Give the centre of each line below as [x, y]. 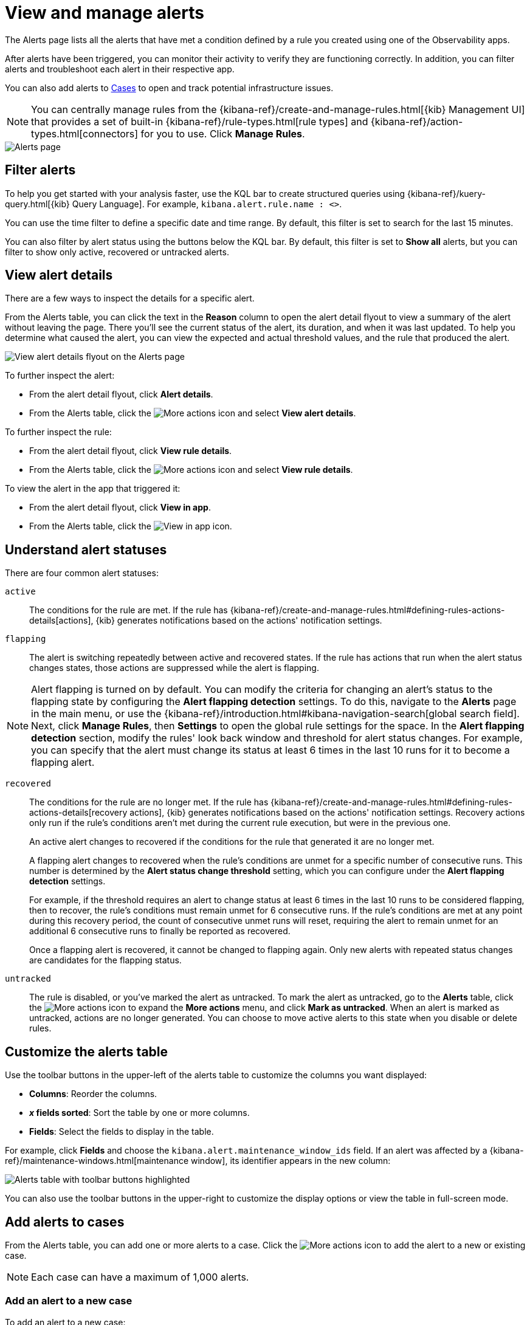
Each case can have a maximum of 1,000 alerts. [140, 1277]
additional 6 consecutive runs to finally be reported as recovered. [160, 931]
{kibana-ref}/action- [417, 121]
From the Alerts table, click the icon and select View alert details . [193, 413]
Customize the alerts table [87, 1051]
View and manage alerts [105, 13]
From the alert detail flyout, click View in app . [120, 508]
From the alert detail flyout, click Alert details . [121, 394]
